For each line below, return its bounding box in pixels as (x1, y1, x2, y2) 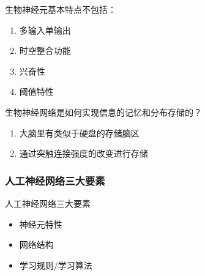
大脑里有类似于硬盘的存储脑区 (19, 126, 140, 139)
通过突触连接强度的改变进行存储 (19, 147, 148, 160)
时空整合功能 (19, 44, 71, 57)
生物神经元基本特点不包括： (5, 3, 116, 15)
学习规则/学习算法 (19, 258, 92, 271)
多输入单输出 (19, 23, 71, 36)
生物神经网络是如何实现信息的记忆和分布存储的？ (5, 105, 202, 118)
